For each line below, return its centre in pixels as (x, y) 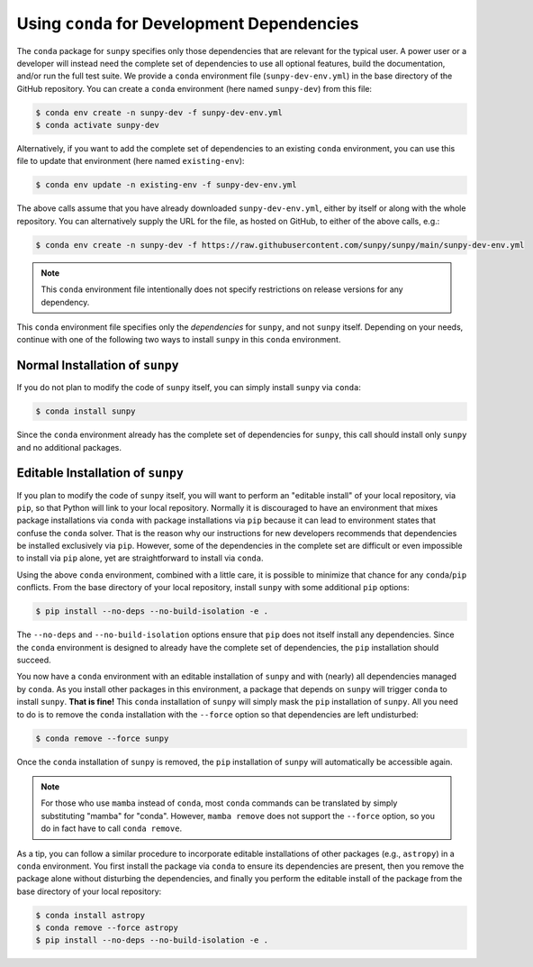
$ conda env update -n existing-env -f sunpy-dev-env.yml (166, 185)
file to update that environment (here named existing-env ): (131, 161)
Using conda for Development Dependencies (188, 23)
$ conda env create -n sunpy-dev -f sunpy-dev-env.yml (159, 112)
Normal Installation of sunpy (98, 365)
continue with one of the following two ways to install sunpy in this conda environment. (179, 340)
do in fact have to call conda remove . (112, 828)
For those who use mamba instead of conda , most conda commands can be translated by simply (219, 803)
